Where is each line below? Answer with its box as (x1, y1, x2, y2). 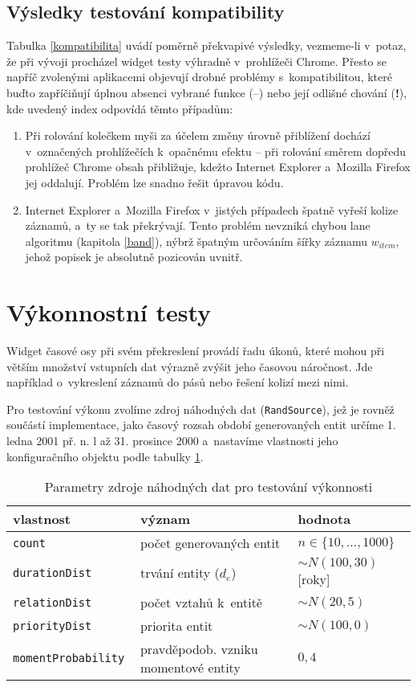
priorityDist (13, 619, 92, 632)
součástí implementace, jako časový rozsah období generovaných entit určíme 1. (6, 416, 396, 433)
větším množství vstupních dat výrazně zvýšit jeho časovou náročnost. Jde (6, 358, 373, 374)
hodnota (298, 509, 351, 529)
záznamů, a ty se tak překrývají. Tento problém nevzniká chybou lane (25, 217, 370, 234)
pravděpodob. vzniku (140, 640, 258, 659)
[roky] (298, 570, 330, 589)
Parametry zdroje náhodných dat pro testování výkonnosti (44, 477, 373, 497)
